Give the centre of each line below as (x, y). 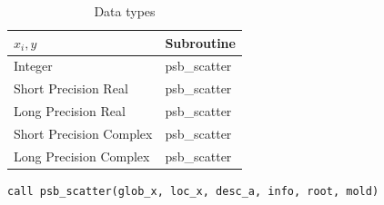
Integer (33, 66)
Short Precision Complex (83, 133)
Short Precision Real (71, 88)
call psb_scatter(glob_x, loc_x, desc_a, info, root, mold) (193, 191)
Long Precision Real (70, 111)
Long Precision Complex (82, 156)
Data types (125, 11)
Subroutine (200, 42)
